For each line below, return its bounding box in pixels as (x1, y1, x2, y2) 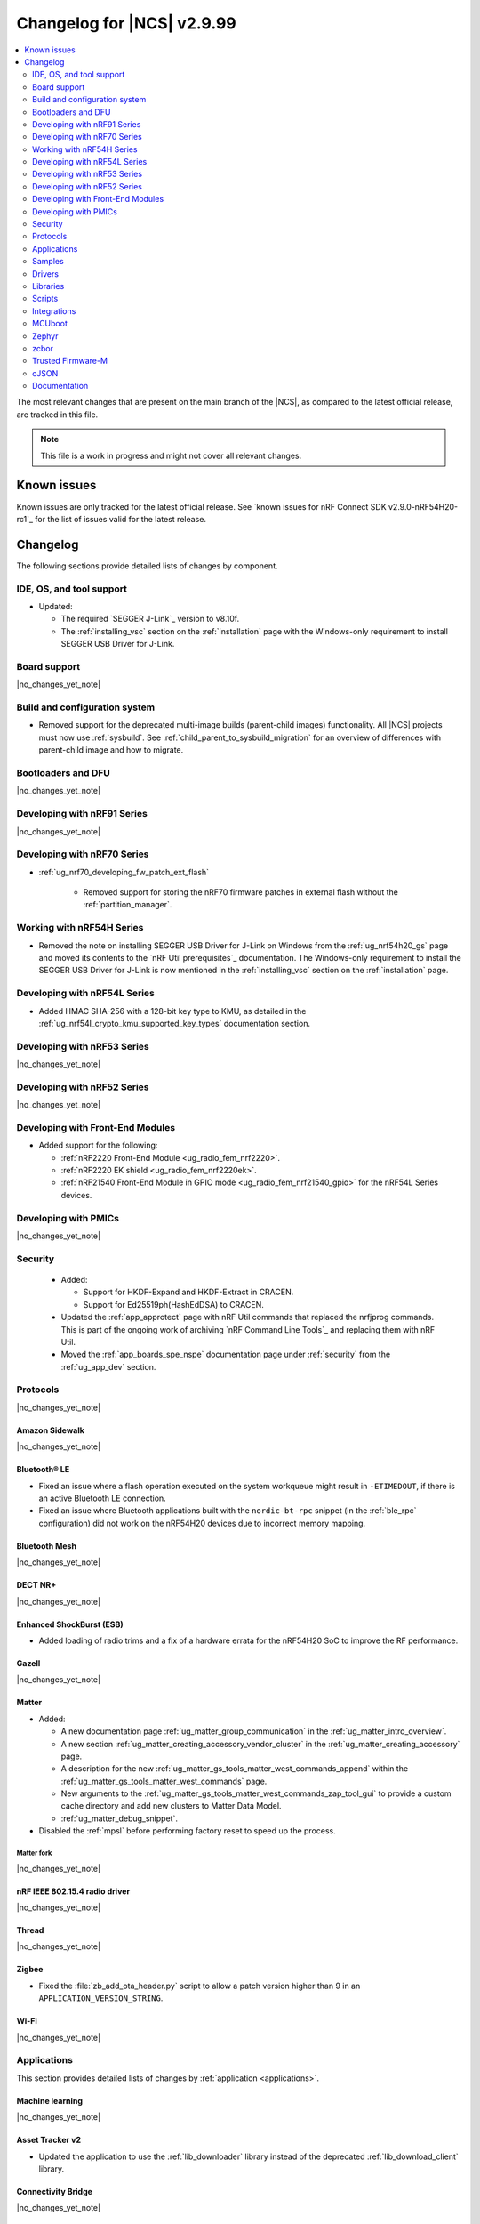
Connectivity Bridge (16, 2186, 93, 2196)
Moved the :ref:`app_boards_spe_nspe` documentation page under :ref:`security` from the (60, 1349, 391, 1360)
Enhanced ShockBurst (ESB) (16, 1619, 124, 1630)
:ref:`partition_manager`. (83, 899, 172, 910)
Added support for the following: (38, 1140, 158, 1151)
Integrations (32, 305, 76, 316)
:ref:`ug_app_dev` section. (60, 1361, 156, 1372)
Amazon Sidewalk (16, 1424, 84, 1436)
